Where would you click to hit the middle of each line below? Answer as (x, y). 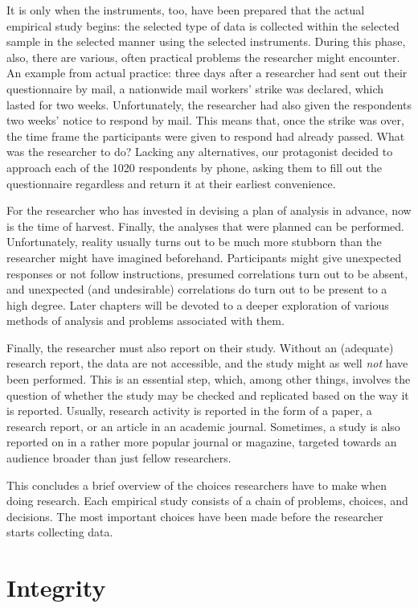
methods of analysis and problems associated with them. (145, 320)
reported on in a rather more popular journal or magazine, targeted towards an (202, 442)
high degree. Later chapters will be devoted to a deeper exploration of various (198, 304)
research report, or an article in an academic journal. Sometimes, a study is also (203, 426)
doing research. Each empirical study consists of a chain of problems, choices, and (207, 501)
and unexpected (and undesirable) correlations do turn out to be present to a (197, 289)
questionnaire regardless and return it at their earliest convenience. (171, 183)
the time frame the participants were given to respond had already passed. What (206, 136)
